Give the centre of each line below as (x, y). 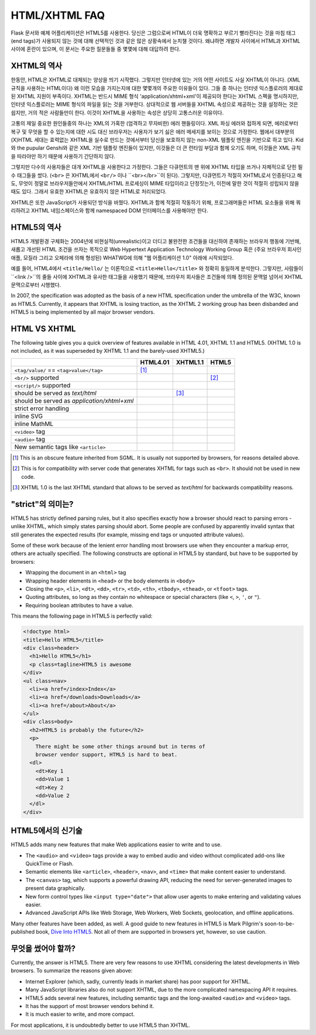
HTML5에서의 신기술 (47, 831)
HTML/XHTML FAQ (58, 15)
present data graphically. (56, 888)
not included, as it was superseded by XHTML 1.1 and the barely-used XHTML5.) (108, 351)
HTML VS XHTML (43, 328)
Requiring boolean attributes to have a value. (80, 605)
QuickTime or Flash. (49, 864)
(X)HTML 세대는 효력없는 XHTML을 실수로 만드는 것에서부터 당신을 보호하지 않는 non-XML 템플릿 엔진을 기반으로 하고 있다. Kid (157, 139)
